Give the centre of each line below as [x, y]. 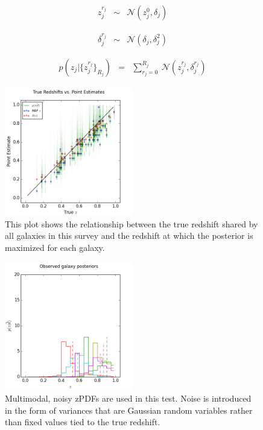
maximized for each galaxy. [55, 247]
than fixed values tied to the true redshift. [83, 422]
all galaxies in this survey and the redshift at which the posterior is [129, 236]
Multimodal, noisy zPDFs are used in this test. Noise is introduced [128, 398]
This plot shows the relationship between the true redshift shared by [131, 223]
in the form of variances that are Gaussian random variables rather [129, 410]
